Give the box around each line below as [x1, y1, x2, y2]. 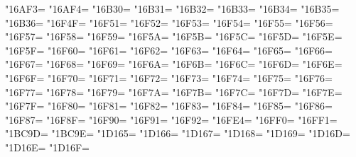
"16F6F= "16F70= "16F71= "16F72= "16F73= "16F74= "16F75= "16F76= [5, 70, 333, 85]
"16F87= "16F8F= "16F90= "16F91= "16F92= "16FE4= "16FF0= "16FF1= [5, 112, 338, 127]
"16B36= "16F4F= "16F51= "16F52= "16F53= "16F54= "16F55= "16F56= [5, 15, 333, 30]
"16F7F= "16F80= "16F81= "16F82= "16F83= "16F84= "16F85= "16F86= [5, 98, 333, 113]
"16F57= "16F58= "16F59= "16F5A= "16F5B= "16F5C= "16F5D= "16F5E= [5, 29, 342, 44]
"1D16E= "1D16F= [5, 139, 90, 154]
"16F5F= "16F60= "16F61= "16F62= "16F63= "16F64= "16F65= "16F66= [5, 42, 333, 57]
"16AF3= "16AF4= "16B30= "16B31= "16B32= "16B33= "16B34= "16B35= [5, 1, 340, 16]
